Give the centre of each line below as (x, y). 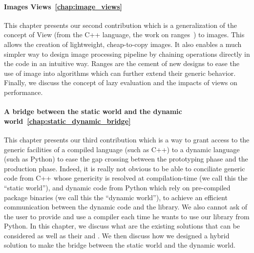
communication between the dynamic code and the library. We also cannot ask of (126, 207)
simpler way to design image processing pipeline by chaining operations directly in (127, 54)
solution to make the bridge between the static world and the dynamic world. (120, 245)
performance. (23, 92)
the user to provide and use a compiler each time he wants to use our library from (127, 216)
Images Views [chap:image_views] (63, 6)
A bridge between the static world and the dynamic (93, 111)
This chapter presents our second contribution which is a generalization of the (120, 25)
